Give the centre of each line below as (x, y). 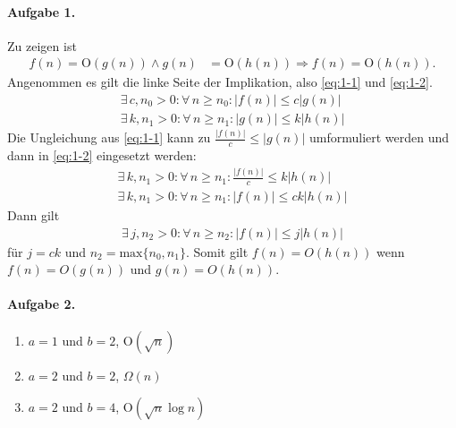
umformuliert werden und (380, 137)
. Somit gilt (217, 251)
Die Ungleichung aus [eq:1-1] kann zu (109, 137)
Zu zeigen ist (42, 45)
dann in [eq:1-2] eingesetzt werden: (102, 155)
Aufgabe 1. (42, 11)
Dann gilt (34, 215)
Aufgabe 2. (42, 304)
